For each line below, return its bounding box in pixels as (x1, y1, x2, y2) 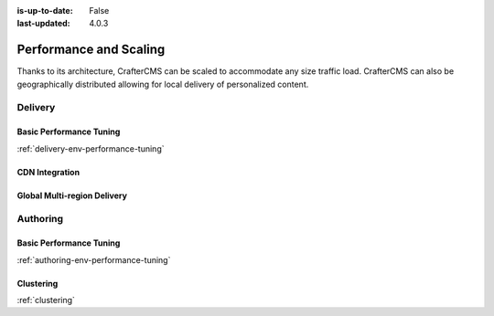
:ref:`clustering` (16, 294, 75, 305)
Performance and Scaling (16, 42, 166, 58)
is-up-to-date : (16, 5, 73, 16)
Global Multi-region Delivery (16, 190, 128, 201)
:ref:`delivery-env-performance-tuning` (16, 142, 165, 154)
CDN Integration (16, 166, 81, 177)
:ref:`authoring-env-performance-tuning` (16, 254, 171, 265)
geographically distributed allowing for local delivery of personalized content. (16, 79, 309, 90)
